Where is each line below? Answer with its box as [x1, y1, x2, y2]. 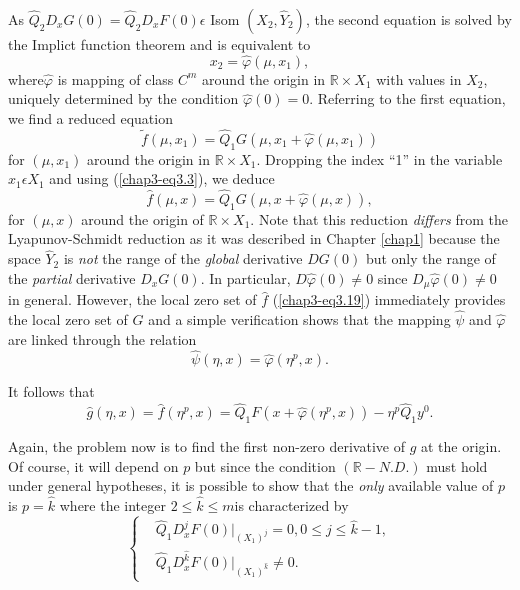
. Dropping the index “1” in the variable [256, 148, 503, 169]
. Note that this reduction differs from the [250, 208, 508, 229]
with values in [376, 68, 462, 89]
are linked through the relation [8, 328, 197, 349]
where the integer [59, 495, 166, 516]
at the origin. [421, 436, 502, 457]
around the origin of [81, 208, 204, 229]
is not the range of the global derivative [63, 248, 303, 269]
